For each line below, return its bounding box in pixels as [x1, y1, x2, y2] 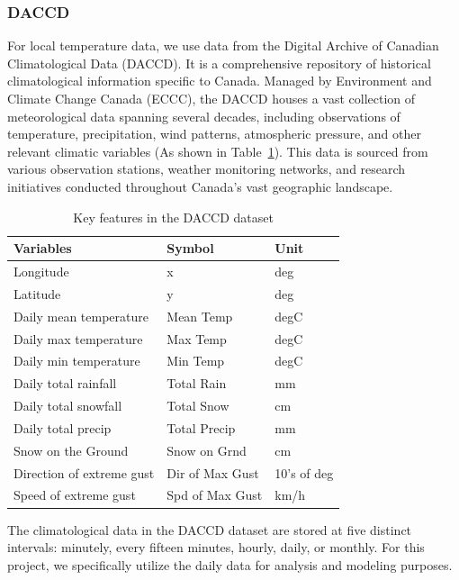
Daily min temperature [13, 351, 140, 370]
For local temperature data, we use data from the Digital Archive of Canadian [7, 36, 439, 55]
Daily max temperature [13, 329, 143, 348]
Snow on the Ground [13, 440, 129, 459]
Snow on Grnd [166, 440, 247, 459]
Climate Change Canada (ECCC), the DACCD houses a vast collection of [7, 89, 416, 107]
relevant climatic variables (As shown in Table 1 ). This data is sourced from [7, 141, 428, 160]
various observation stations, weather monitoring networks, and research [7, 159, 406, 178]
